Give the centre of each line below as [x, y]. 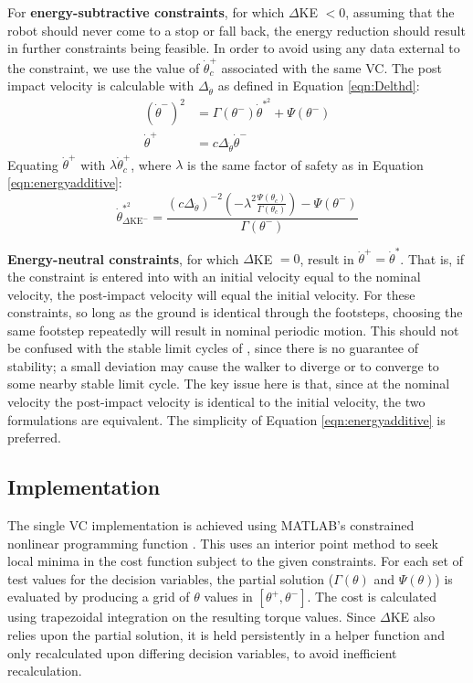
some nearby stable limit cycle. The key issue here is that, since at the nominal [229, 384]
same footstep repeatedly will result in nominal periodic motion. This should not [233, 330]
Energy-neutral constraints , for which [123, 258]
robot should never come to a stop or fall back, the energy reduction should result [236, 30]
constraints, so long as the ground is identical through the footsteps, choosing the [235, 312]
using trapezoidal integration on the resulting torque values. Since [192, 617]
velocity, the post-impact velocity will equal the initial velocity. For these [211, 294]
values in [228, 597]
